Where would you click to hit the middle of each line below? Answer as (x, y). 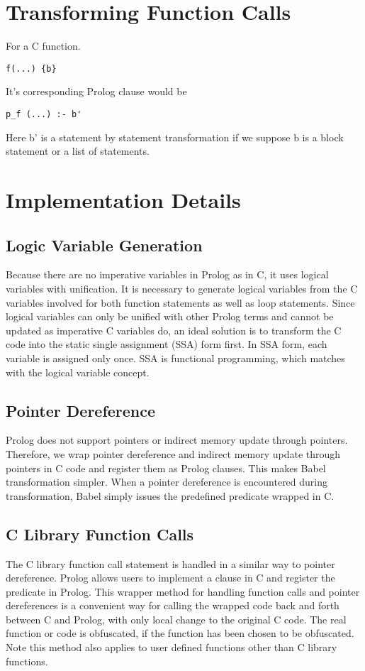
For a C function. (43, 46)
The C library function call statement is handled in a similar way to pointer (170, 563)
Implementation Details (123, 200)
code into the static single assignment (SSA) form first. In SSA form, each (167, 344)
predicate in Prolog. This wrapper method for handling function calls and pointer (183, 591)
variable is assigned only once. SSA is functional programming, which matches (175, 358)
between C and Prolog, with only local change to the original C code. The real (176, 619)
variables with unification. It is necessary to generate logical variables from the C (182, 288)
